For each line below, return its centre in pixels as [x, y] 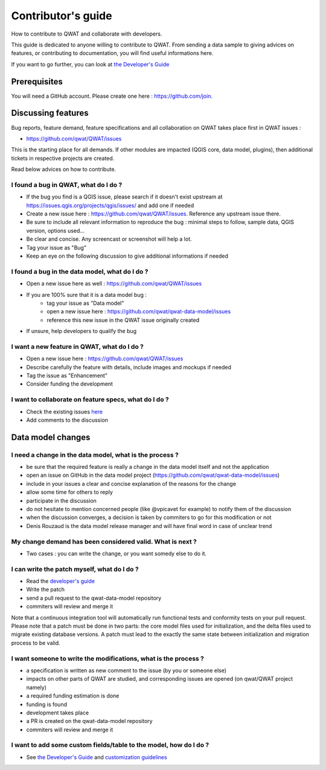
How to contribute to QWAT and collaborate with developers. [87, 34]
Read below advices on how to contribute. [64, 170]
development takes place [58, 713]
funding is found [47, 704]
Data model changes [51, 437]
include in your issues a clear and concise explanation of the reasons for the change [131, 483]
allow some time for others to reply [69, 492]
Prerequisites [37, 81]
